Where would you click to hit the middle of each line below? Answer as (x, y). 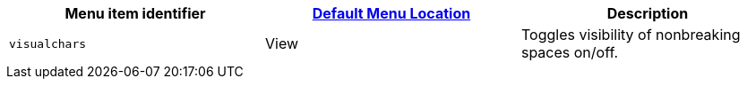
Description (648, 13)
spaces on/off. (570, 52)
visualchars (48, 43)
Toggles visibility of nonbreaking (631, 35)
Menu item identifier (135, 13)
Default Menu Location (391, 13)
